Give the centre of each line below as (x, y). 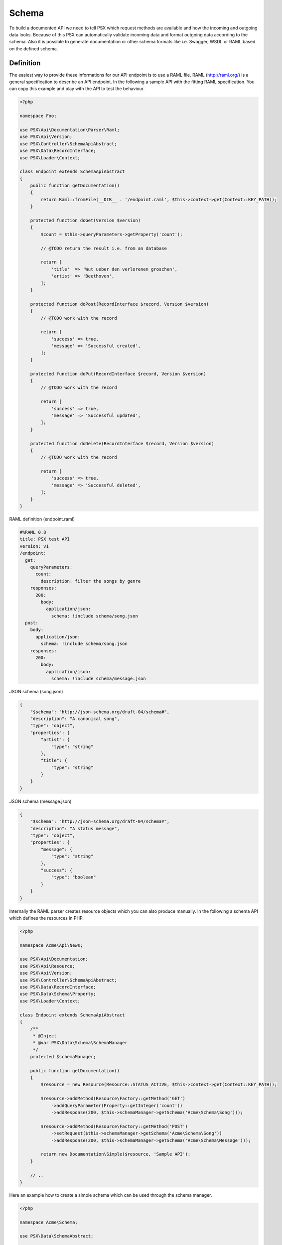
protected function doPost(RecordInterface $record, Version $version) (120, 304)
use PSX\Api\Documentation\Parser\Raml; (70, 130)
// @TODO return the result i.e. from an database (104, 248)
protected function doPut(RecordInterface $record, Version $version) (118, 374)
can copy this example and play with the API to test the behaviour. (77, 89)
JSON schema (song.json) (36, 692)
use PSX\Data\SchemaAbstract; (57, 1236)
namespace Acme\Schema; (49, 1222)
